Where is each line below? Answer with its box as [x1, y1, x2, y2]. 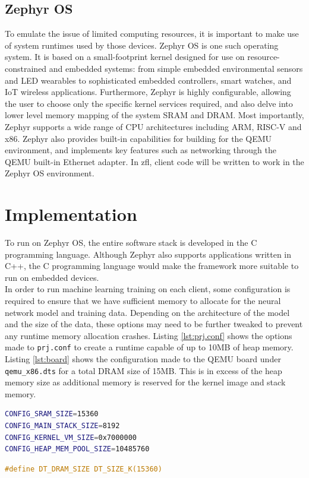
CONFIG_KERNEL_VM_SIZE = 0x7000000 [5, 433, 137, 442]
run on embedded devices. [5, 271, 99, 283]
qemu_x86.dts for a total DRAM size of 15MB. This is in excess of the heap [5, 364, 282, 376]
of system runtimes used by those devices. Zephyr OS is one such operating [5, 39, 279, 51]
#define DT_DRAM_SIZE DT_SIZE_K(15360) [5, 464, 162, 473]
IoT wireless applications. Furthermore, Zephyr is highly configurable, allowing [5, 86, 291, 98]
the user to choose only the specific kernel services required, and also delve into [5, 97, 293, 109]
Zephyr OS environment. [5, 167, 94, 179]
